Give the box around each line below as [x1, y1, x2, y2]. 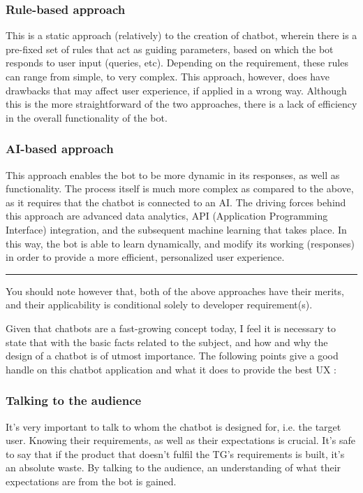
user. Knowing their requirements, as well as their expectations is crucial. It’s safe [6, 433, 355, 448]
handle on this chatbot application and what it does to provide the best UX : [6, 362, 336, 376]
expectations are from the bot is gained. [6, 473, 177, 488]
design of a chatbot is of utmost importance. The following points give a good [6, 348, 339, 363]
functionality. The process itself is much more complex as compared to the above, [6, 181, 354, 196]
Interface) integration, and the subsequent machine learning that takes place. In [6, 222, 347, 236]
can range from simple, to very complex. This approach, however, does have [6, 69, 329, 83]
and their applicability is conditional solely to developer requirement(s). [6, 297, 313, 312]
